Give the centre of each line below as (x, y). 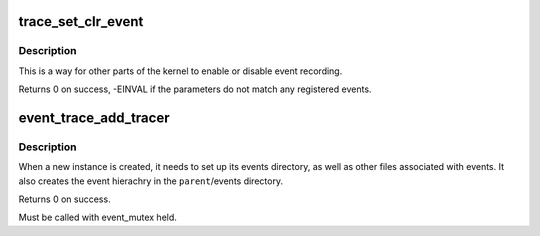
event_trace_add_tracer (94, 117)
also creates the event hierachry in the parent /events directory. (151, 181)
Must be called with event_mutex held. (97, 217)
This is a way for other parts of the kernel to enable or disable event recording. (180, 71)
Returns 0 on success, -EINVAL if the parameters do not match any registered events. (195, 89)
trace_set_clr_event (81, 21)
